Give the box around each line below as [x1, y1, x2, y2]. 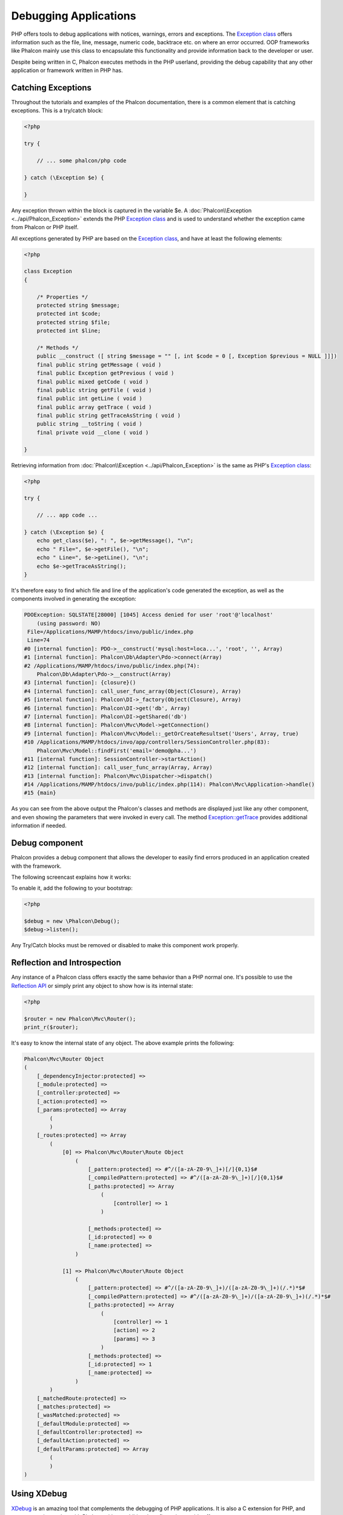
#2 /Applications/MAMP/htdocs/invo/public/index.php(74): [24, 662, 200, 669]
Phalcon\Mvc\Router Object [24, 1055, 104, 1062]
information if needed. [11, 822, 67, 830]
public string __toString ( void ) [36, 421, 142, 427]
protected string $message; [36, 302, 121, 308]
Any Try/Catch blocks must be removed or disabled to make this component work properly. [11, 942, 239, 949]
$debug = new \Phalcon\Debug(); [24, 918, 121, 925]
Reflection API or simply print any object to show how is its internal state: [11, 982, 193, 989]
